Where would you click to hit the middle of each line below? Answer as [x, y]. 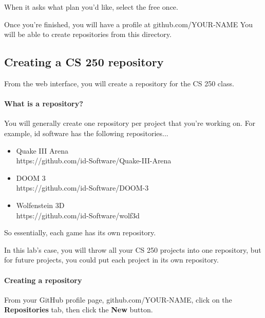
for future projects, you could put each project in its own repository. [111, 260]
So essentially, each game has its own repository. [80, 232]
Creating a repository [43, 280]
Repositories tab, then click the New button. [79, 310]
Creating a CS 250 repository [84, 62]
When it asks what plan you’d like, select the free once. [91, 7]
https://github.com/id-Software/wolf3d [78, 215]
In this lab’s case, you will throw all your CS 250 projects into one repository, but [133, 249]
